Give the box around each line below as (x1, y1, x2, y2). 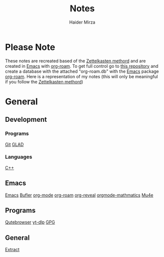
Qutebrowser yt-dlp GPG (5, 219, 55, 225)
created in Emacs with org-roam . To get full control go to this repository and (5, 63, 159, 69)
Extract (5, 247, 20, 253)
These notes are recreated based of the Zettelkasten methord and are (5, 57, 146, 64)
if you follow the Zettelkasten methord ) (5, 79, 83, 85)
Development (5, 115, 47, 124)
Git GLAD (5, 141, 24, 147)
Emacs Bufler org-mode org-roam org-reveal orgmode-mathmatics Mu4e (5, 192, 154, 198)
